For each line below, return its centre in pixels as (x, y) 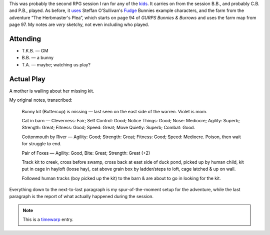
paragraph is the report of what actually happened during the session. (81, 197)
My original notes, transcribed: (41, 100)
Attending (25, 39)
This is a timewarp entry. (48, 220)
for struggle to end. (42, 144)
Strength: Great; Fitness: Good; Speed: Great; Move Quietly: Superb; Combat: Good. (108, 128)
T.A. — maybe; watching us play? (56, 64)
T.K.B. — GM (35, 51)
